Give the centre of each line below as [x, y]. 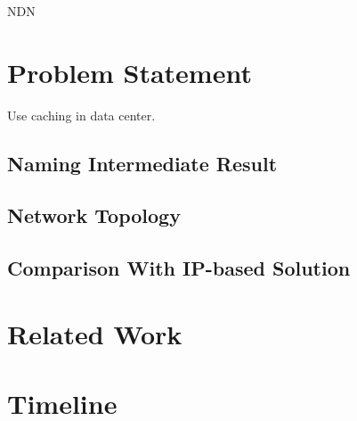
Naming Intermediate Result [142, 163]
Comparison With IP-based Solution [179, 268]
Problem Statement [130, 72]
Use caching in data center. [81, 115]
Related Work [95, 333]
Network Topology [94, 215]
